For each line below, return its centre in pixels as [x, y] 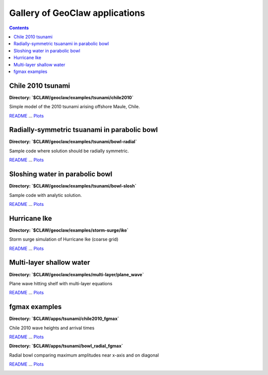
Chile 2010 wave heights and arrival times [52, 328]
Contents [19, 28]
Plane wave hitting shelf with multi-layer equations [61, 283]
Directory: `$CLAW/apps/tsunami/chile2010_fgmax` [64, 319]
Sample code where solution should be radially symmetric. [69, 151]
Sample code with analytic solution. [45, 195]
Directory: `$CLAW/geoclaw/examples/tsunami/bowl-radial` [73, 142]
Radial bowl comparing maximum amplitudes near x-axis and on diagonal [84, 355]
